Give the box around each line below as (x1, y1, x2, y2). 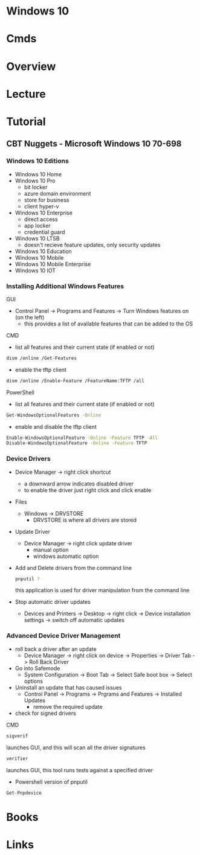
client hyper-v (24, 202, 59, 210)
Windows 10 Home (15, 170, 62, 178)
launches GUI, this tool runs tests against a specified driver (6, 766, 153, 773)
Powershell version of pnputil (15, 778, 88, 786)
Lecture (6, 87, 47, 101)
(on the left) (15, 313, 45, 321)
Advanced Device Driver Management (6, 632, 121, 640)
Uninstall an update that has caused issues (15, 684, 122, 691)
